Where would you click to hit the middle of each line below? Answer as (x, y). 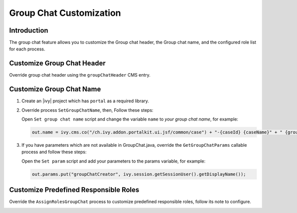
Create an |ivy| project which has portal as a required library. (85, 101)
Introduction (29, 30)
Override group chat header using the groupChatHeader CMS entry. (80, 75)
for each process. (27, 49)
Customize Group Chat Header (57, 64)
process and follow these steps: (54, 152)
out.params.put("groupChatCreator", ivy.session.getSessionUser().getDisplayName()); (139, 174)
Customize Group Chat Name (55, 89)
